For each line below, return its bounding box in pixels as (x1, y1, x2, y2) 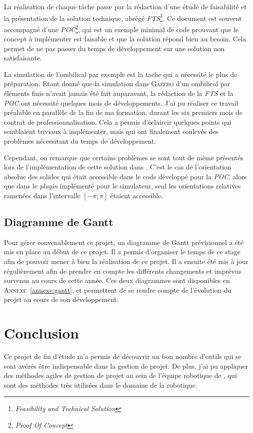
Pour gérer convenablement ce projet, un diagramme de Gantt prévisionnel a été (4, 237, 244, 247)
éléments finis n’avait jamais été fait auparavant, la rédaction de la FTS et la (4, 88, 234, 98)
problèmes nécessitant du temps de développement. (4, 136, 156, 146)
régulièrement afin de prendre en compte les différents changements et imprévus (4, 265, 242, 276)
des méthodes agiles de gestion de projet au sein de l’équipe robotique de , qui (4, 370, 237, 380)
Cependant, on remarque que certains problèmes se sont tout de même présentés (4, 152, 244, 162)
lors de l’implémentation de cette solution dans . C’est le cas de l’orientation (4, 162, 232, 172)
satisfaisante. (4, 53, 42, 63)
